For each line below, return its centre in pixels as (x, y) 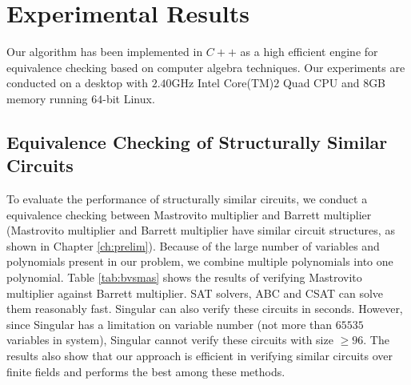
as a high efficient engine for (309, 52)
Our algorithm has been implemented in (105, 52)
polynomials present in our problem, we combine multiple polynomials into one (200, 261)
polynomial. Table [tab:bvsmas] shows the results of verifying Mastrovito (184, 277)
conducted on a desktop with (78, 83)
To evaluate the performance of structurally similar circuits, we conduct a (187, 199)
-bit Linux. (129, 98)
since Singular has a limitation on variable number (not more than (170, 324)
